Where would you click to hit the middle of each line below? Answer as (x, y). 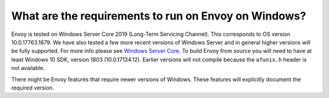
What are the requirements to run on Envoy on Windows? (159, 16)
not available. (28, 68)
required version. (33, 88)
